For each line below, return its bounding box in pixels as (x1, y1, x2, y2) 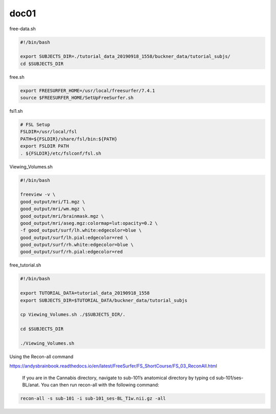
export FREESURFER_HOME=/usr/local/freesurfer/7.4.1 (20, 88, 155, 93)
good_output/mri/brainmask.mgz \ (20, 213, 104, 219)
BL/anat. (22, 382, 40, 388)
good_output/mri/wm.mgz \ (20, 206, 85, 212)
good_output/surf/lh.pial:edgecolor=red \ (20, 235, 128, 240)
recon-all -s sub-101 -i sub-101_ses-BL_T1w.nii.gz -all (20, 396, 166, 402)
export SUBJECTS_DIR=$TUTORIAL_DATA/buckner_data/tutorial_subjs (20, 297, 188, 303)
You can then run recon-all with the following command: (41, 382, 159, 388)
